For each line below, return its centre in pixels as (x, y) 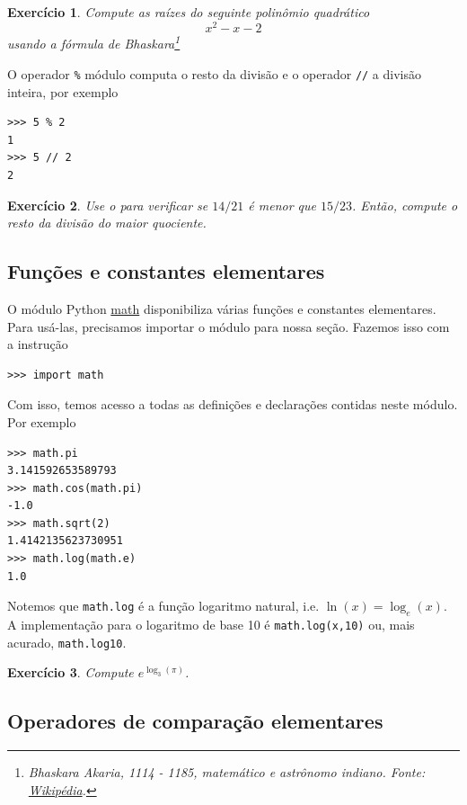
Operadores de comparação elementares (195, 721)
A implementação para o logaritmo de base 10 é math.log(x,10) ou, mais (211, 625)
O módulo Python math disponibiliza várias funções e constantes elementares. (222, 308)
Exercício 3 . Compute (70, 672)
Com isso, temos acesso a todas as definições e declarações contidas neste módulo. (233, 404)
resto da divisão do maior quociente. (107, 223)
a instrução (38, 344)
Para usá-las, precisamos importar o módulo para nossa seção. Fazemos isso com (229, 326)
